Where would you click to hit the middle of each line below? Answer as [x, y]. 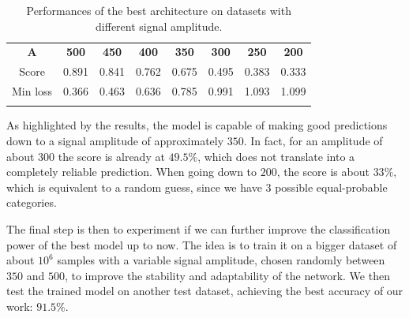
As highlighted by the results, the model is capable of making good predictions [197, 125]
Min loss [32, 91]
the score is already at [111, 156]
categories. [32, 202]
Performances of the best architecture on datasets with [159, 10]
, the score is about [323, 172]
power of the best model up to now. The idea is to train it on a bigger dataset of [202, 244]
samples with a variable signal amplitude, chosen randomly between [221, 260]
